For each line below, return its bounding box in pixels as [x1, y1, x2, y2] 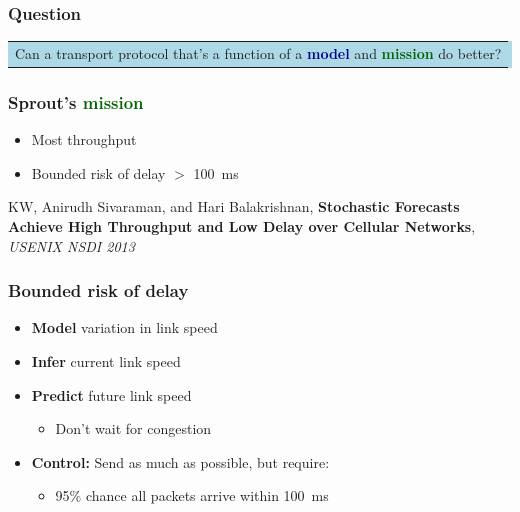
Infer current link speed [31, 351, 181, 372]
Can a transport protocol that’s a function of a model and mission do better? [15, 42, 502, 63]
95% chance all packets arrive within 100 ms [55, 485, 329, 506]
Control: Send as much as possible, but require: [31, 451, 330, 472]
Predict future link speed [31, 384, 192, 405]
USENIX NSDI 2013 [8, 235, 135, 256]
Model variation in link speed [31, 317, 218, 338]
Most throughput [31, 129, 137, 150]
